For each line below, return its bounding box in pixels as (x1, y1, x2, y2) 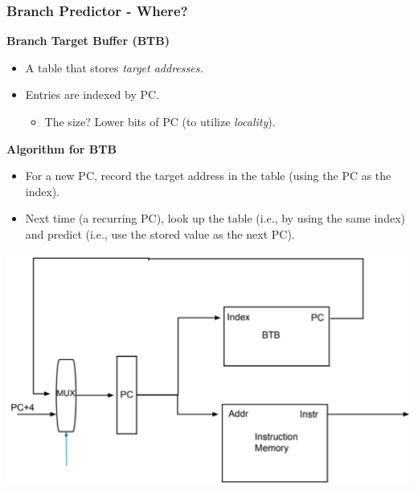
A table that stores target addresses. (25, 59, 203, 76)
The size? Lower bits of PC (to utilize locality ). (44, 113, 276, 129)
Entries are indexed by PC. (25, 86, 160, 103)
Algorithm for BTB (6, 140, 117, 157)
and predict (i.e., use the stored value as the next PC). (25, 225, 295, 242)
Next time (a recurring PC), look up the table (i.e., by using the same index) (25, 210, 405, 227)
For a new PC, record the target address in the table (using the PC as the (25, 167, 391, 184)
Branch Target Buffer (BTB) (6, 32, 170, 49)
